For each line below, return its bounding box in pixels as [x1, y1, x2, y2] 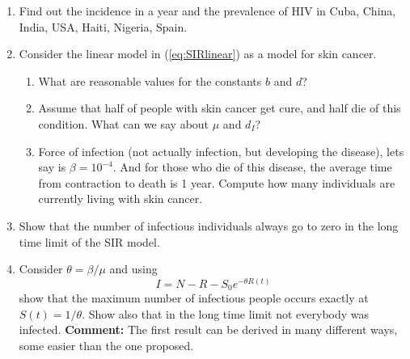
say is [38, 158, 66, 175]
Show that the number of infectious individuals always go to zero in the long [19, 217, 399, 234]
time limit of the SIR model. [19, 233, 160, 250]
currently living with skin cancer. [38, 190, 203, 207]
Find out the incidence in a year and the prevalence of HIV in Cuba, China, [19, 2, 396, 19]
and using [109, 260, 158, 277]
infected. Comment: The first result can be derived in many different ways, [19, 321, 398, 338]
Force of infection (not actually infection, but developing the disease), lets [38, 142, 404, 159]
